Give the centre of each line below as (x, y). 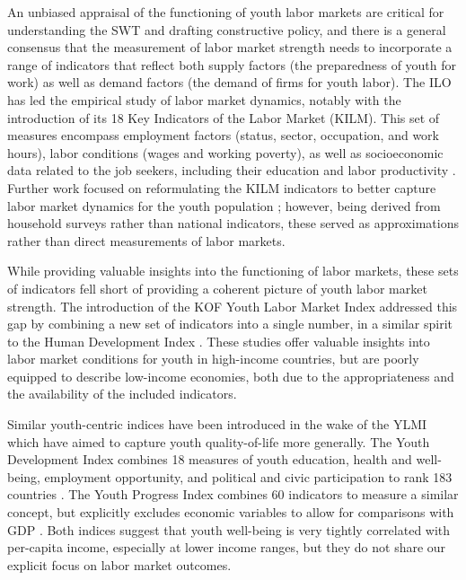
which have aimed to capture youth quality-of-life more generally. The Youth (219, 441)
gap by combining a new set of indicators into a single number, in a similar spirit (230, 324)
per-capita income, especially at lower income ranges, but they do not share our (227, 547)
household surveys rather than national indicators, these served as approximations (233, 223)
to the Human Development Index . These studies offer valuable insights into (219, 341)
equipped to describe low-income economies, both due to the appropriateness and (231, 376)
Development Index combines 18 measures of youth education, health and (210, 459)
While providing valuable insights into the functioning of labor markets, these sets (233, 271)
